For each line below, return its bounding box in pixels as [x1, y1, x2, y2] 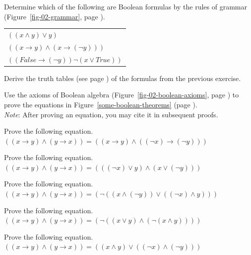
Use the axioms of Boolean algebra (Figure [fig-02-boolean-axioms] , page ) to [4, 89, 239, 100]
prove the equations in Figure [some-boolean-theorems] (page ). [4, 99, 197, 109]
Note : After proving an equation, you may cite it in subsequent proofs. [4, 109, 218, 119]
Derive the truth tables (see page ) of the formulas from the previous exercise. [4, 73, 241, 83]
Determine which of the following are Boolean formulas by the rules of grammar [4, 1, 247, 11]
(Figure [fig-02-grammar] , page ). [4, 11, 105, 21]
